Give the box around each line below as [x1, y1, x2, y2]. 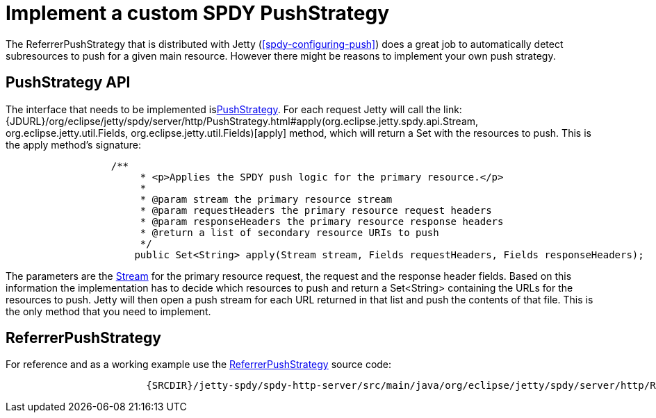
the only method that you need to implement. [6, 305, 211, 317]
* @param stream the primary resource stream [140, 193, 393, 205]
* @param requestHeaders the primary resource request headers [140, 204, 492, 216]
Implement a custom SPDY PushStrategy [6, 1, 390, 25]
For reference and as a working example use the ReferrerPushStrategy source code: [6, 358, 392, 371]
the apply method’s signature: [6, 138, 141, 151]
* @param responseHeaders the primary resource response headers [140, 215, 504, 227]
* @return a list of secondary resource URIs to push [140, 226, 439, 238]
